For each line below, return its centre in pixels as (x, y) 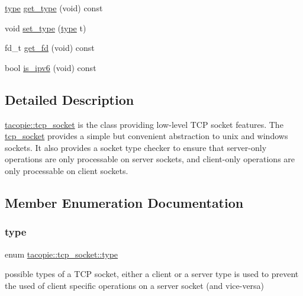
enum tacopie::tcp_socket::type (62, 254)
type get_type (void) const (54, 8)
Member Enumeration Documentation (124, 202)
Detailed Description (70, 99)
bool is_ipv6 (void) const (51, 67)
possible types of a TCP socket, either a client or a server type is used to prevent (152, 274)
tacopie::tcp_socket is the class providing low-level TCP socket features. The (144, 124)
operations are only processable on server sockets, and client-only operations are (150, 159)
